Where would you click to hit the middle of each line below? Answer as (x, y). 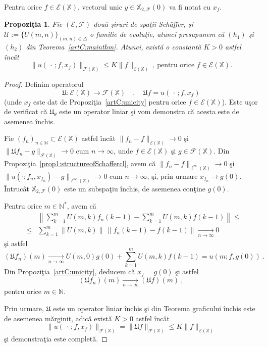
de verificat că (26, 111)
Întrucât (17, 188)
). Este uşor (240, 101)
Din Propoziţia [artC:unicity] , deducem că (70, 271)
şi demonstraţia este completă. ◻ (56, 339)
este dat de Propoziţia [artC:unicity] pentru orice (110, 101)
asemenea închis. (30, 121)
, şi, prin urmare (172, 176)
